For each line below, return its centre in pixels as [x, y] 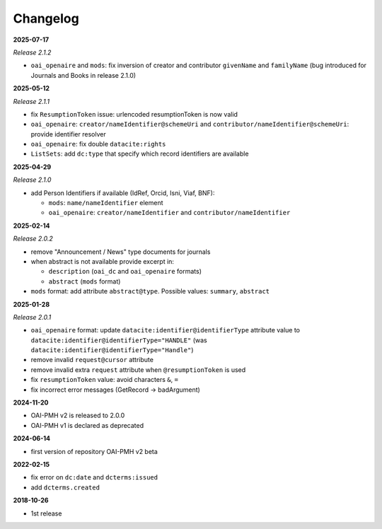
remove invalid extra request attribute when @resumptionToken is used [138, 370]
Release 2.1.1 [31, 101]
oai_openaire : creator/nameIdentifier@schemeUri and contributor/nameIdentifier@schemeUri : [190, 124]
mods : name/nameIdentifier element [106, 203]
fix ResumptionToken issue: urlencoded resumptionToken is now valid [134, 114]
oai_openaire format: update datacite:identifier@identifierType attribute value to [166, 330]
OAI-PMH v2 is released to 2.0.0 [78, 415]
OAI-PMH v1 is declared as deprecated [87, 425]
